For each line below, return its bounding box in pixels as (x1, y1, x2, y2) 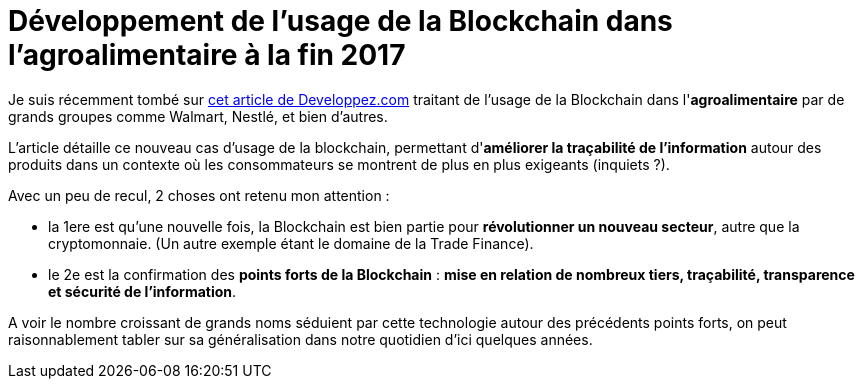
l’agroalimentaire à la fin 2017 (8, 38, 406, 72)
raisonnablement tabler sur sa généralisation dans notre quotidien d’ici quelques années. (8, 330, 593, 348)
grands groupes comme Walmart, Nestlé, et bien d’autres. (8, 107, 388, 125)
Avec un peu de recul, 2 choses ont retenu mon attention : (8, 186, 390, 204)
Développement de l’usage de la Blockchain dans (8, 4, 673, 38)
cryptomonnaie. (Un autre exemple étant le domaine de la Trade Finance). (48, 234, 534, 252)
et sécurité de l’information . (48, 282, 237, 300)
